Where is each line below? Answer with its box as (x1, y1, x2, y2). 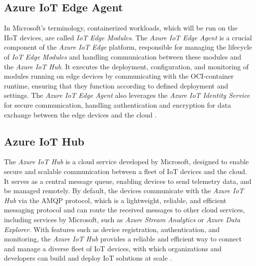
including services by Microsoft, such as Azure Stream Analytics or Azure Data (4, 214, 240, 224)
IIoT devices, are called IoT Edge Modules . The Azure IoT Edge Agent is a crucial (4, 32, 252, 42)
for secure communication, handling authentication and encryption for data (4, 99, 231, 110)
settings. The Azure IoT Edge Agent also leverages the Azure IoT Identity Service (4, 90, 250, 100)
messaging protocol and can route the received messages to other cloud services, (4, 205, 245, 215)
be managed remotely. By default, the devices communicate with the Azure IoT (4, 185, 244, 196)
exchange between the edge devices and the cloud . (4, 109, 157, 119)
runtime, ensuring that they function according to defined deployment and (4, 80, 228, 90)
